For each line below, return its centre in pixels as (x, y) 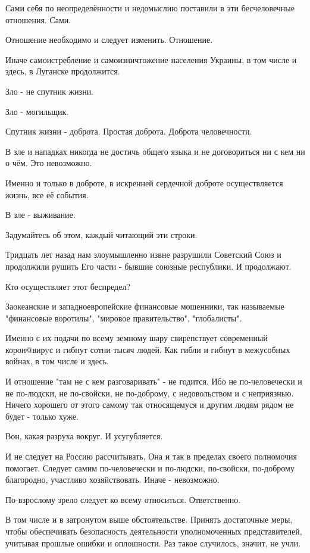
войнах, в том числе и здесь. (57, 361)
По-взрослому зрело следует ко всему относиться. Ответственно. (123, 499)
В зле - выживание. (40, 215)
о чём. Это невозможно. (49, 163)
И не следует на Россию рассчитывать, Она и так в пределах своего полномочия (151, 456)
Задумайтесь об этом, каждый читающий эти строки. (101, 234)
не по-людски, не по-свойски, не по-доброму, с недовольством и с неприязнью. (150, 393)
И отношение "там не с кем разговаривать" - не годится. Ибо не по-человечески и (154, 381)
